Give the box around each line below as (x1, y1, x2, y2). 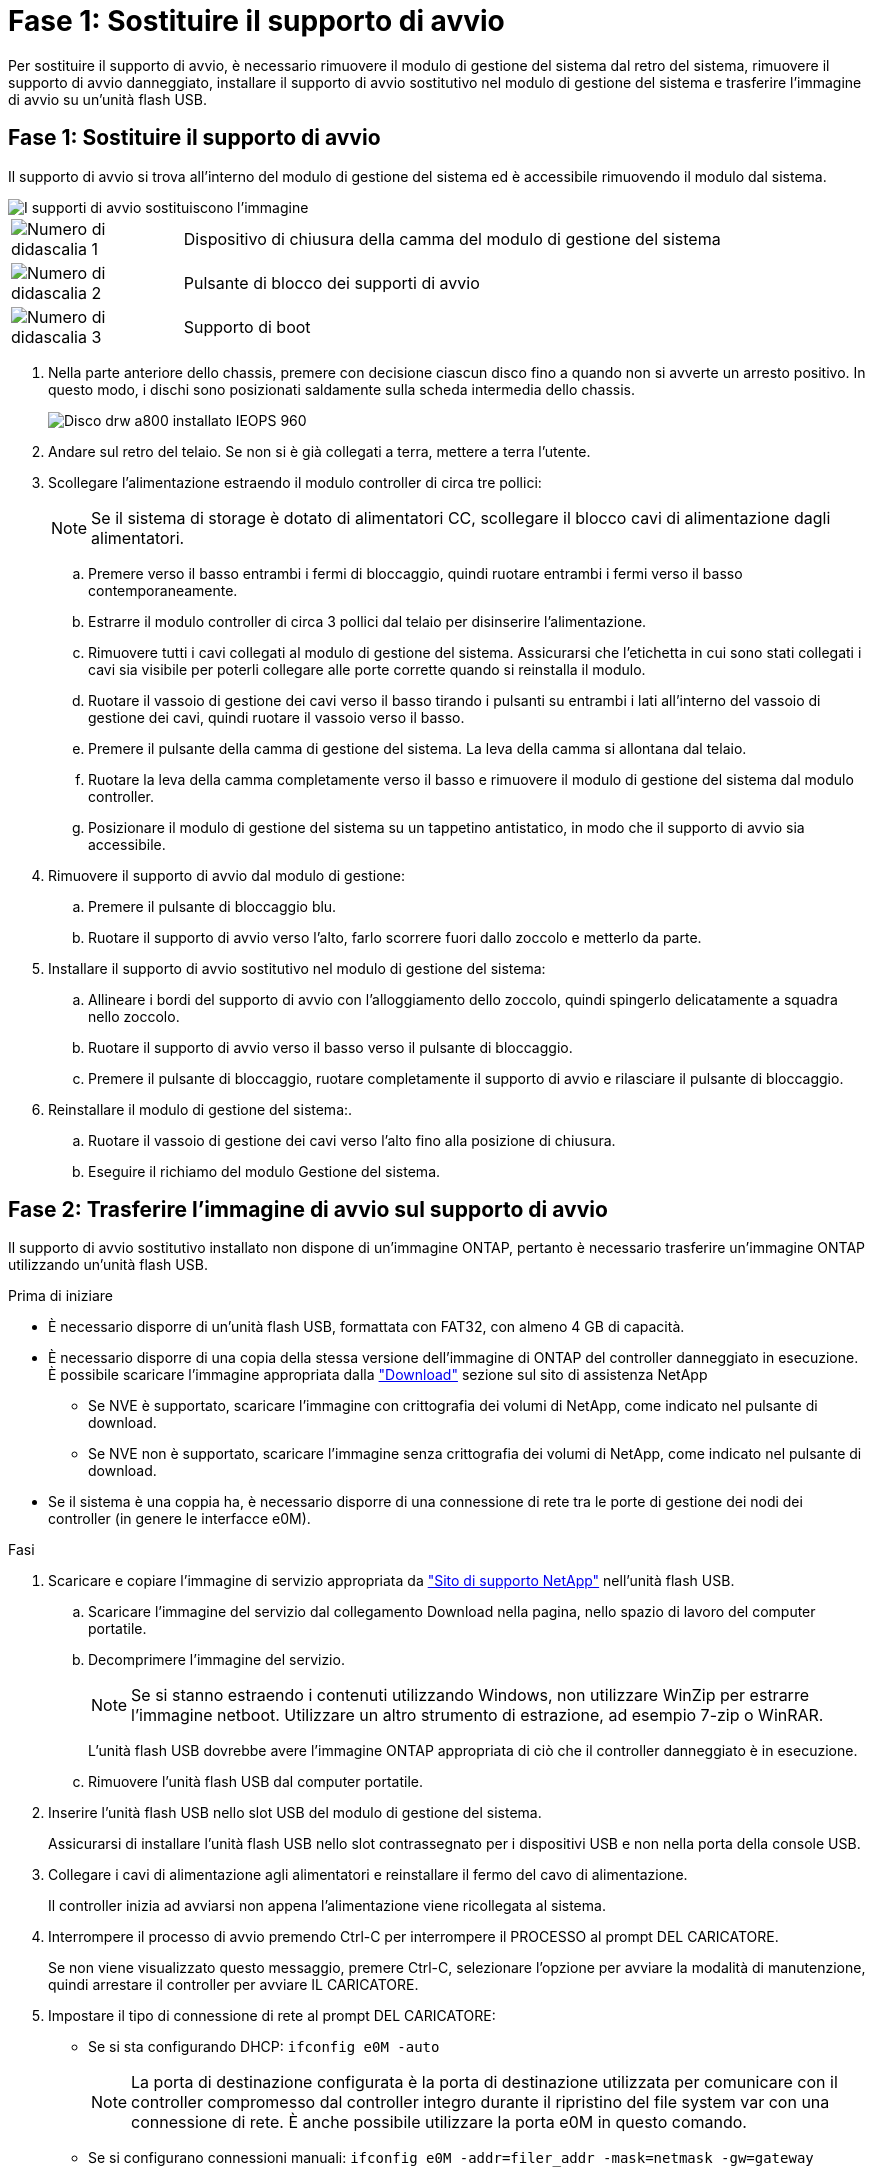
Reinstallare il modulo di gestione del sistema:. (48, 1100, 353, 1118)
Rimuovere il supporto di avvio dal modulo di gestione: (48, 866, 406, 884)
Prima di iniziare (8, 1287, 113, 1305)
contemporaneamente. (88, 581, 238, 599)
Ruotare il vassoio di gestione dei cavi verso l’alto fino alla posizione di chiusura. (88, 1131, 616, 1149)
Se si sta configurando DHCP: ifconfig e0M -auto (88, 2038, 440, 2056)
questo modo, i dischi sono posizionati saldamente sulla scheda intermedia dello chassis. (48, 380, 636, 398)
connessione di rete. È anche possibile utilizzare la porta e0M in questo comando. (131, 2112, 747, 2133)
